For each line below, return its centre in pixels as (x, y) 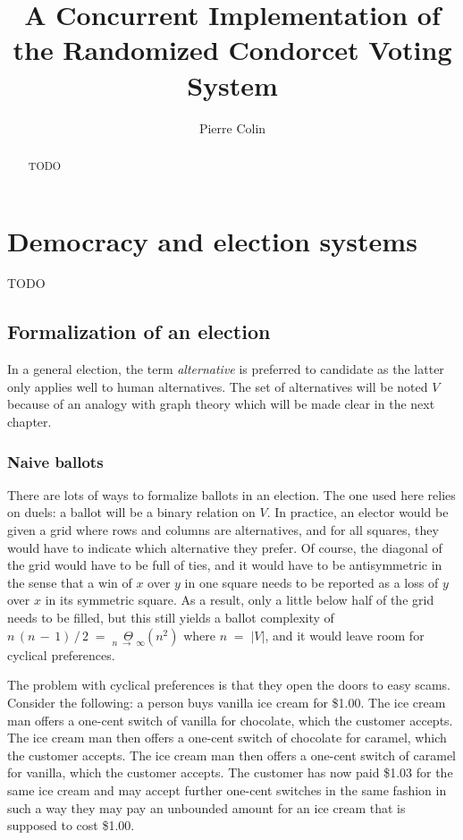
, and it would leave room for (345, 635)
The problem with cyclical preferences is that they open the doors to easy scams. (229, 685)
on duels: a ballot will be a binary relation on (131, 512)
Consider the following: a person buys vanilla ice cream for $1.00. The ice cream (227, 703)
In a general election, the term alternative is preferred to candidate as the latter (226, 369)
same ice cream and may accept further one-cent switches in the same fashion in (227, 790)
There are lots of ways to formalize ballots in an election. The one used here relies (231, 494)
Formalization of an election (139, 331)
